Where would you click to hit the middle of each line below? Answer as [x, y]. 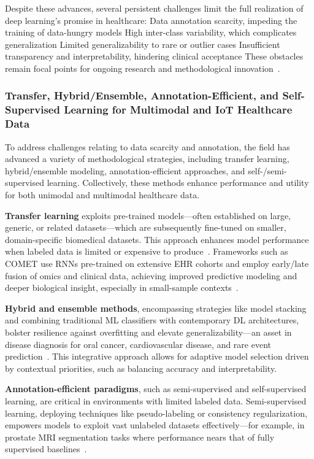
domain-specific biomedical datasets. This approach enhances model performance [157, 239]
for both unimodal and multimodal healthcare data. [102, 195]
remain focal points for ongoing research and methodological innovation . [143, 68]
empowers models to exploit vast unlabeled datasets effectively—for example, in [155, 425]
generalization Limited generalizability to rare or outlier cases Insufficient [143, 44]
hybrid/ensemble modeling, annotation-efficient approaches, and [125, 170]
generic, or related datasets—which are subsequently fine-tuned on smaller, [146, 227]
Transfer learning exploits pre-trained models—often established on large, [148, 215]
